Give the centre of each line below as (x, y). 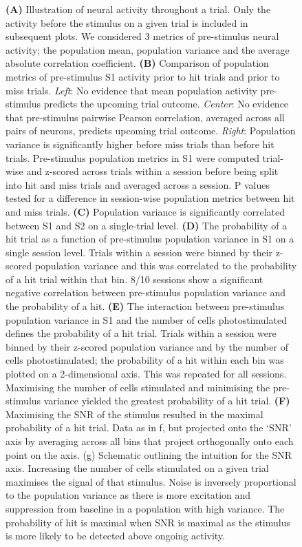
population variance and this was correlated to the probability (166, 266)
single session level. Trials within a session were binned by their (139, 252)
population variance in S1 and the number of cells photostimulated (146, 319)
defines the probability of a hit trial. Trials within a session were (141, 333)
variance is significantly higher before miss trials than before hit (140, 144)
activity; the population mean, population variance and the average (148, 49)
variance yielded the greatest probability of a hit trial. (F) (167, 401)
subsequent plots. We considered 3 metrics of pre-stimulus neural (142, 36)
